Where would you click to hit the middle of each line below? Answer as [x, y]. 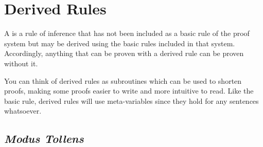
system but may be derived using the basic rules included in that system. [120, 43]
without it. [21, 63]
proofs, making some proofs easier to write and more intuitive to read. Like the [129, 91]
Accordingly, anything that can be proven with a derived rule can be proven [124, 53]
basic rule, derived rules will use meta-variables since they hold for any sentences [131, 100]
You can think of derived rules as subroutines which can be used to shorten [123, 80]
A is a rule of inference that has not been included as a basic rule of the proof [127, 33]
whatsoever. [23, 111]
